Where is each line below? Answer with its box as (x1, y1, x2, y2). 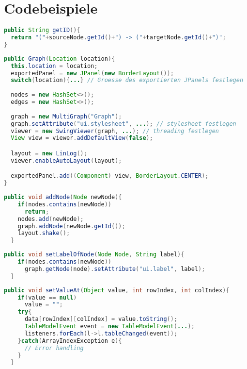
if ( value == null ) (17, 294, 77, 301)
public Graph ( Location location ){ (4, 55, 115, 62)
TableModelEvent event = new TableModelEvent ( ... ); (24, 323, 195, 330)
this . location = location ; (11, 62, 98, 69)
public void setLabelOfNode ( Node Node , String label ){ (4, 251, 185, 258)
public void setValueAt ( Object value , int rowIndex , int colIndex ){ (4, 286, 230, 294)
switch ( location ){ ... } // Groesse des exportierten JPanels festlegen (11, 77, 244, 84)
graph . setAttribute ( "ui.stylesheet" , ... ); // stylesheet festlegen (11, 120, 236, 127)
